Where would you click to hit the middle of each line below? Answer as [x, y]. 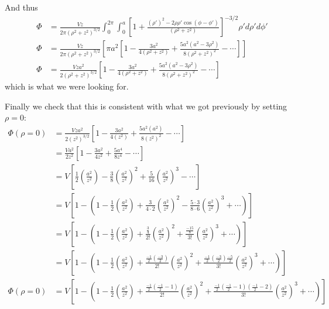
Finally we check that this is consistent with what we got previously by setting [146, 106]
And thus [21, 7]
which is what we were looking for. [67, 86]
